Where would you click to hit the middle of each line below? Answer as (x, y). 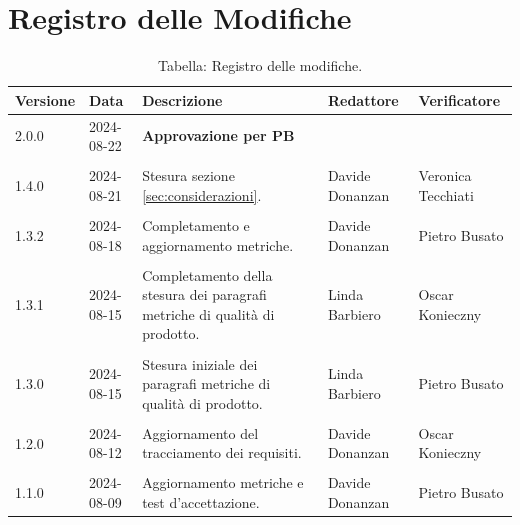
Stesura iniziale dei (200, 363)
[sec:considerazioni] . (202, 194)
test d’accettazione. (201, 502)
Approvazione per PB (218, 135)
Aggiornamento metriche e (223, 482)
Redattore (363, 99)
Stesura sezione (188, 175)
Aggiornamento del (200, 432)
